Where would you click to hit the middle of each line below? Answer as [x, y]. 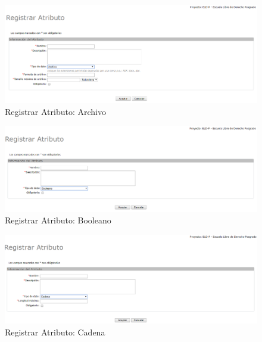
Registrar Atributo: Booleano [58, 220]
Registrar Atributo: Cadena [55, 332]
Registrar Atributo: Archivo [56, 111]
